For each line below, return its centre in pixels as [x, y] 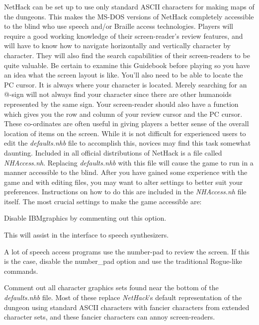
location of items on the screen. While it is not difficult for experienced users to [125, 133]
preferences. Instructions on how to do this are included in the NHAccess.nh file [125, 192]
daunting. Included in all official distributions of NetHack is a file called [113, 152]
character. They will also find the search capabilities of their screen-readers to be [127, 55]
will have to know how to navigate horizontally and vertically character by [117, 45]
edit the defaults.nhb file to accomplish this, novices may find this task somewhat [128, 143]
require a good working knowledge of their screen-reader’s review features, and [124, 36]
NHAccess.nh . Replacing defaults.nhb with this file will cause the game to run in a [129, 162]
